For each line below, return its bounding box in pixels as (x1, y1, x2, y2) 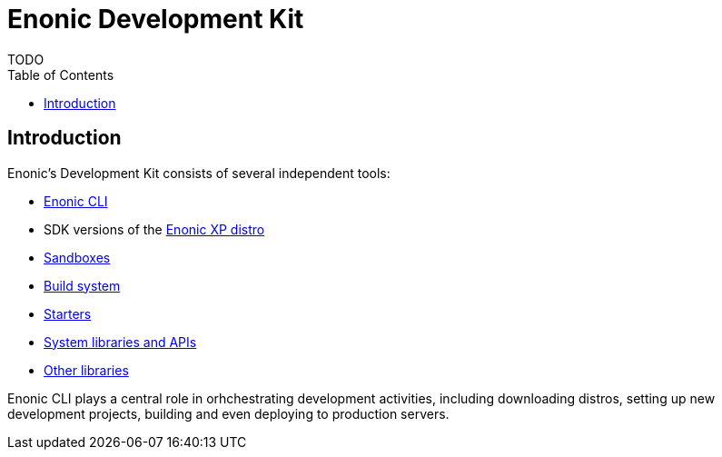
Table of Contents (7, 66, 114, 83)
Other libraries (44, 362, 129, 378)
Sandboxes (44, 249, 111, 265)
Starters (44, 305, 92, 322)
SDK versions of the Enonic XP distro (44, 221, 265, 237)
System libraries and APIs (44, 333, 197, 350)
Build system (44, 277, 121, 293)
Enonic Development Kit (7, 4, 304, 35)
